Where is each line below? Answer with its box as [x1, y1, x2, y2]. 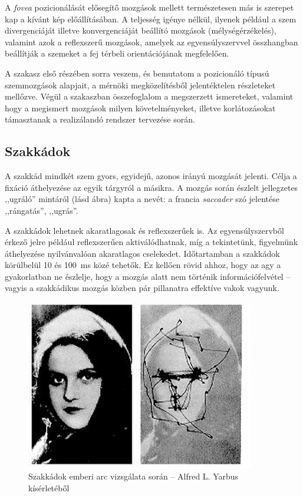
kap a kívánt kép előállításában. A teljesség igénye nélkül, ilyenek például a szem [5, 12, 297, 25]
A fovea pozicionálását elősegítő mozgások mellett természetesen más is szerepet [5, 1, 294, 13]
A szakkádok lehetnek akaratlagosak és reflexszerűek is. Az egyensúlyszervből [5, 224, 284, 236]
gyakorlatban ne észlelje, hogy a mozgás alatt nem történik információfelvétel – [5, 270, 291, 282]
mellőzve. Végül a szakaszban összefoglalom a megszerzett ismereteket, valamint [5, 90, 294, 102]
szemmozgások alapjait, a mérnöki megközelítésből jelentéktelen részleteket [5, 78, 276, 91]
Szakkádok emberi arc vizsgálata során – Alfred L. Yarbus [28, 470, 239, 482]
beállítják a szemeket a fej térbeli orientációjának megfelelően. [5, 47, 229, 59]
